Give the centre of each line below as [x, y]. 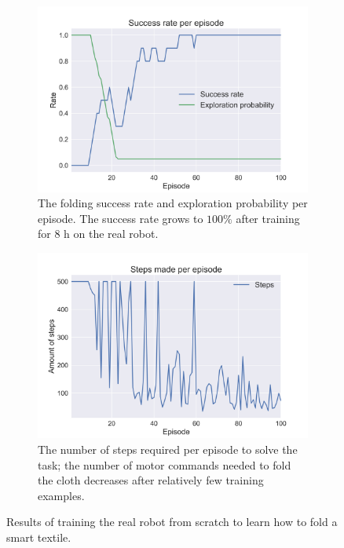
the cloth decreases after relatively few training [151, 480]
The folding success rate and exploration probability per [173, 203]
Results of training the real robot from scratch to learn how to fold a [172, 522]
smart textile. [39, 537]
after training [268, 218]
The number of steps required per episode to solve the [168, 449]
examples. [61, 495]
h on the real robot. [111, 234]
